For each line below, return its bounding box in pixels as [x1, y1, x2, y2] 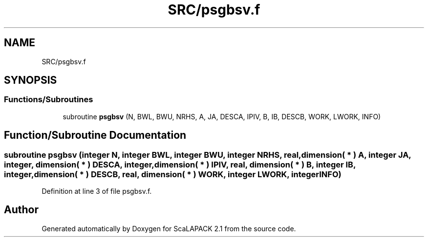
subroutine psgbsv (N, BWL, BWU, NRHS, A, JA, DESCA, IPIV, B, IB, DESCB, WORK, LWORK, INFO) [63, 112, 381, 121]
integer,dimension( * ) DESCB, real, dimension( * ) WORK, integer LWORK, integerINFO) [4, 169, 342, 179]
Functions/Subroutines [4, 94, 93, 105]
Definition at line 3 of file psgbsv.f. [42, 187, 152, 196]
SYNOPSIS [4, 74, 57, 87]
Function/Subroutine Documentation [4, 129, 187, 142]
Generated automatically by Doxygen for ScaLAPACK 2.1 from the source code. [42, 224, 296, 233]
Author [4, 204, 39, 216]
